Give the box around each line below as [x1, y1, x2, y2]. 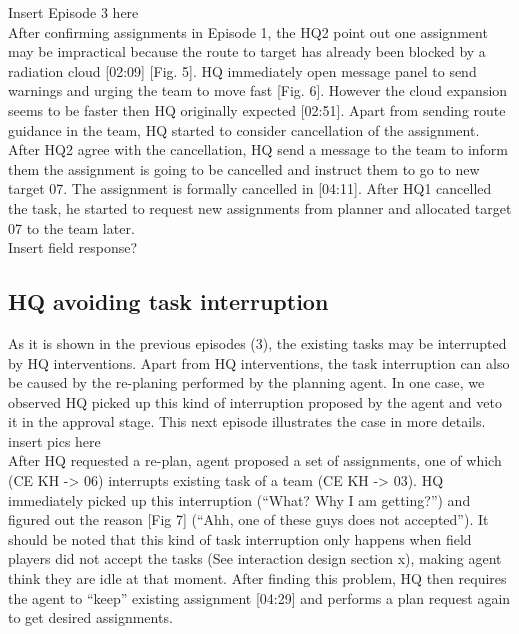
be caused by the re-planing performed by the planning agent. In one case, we [8, 372, 485, 393]
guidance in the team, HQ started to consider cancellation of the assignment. [8, 119, 480, 140]
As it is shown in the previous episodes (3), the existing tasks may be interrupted [8, 332, 507, 353]
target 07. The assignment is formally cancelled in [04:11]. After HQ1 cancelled [8, 178, 492, 199]
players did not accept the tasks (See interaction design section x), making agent [8, 548, 502, 569]
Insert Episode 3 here [8, 2, 139, 22]
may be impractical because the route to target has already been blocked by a [8, 41, 486, 62]
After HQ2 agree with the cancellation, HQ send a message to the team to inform [8, 139, 509, 160]
